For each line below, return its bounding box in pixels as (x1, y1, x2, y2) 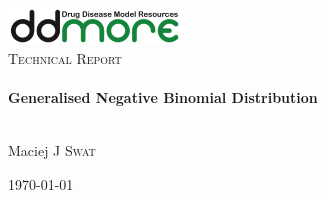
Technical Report (8, 47, 122, 68)
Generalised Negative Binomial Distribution (8, 86, 318, 107)
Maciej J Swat (8, 140, 96, 161)
